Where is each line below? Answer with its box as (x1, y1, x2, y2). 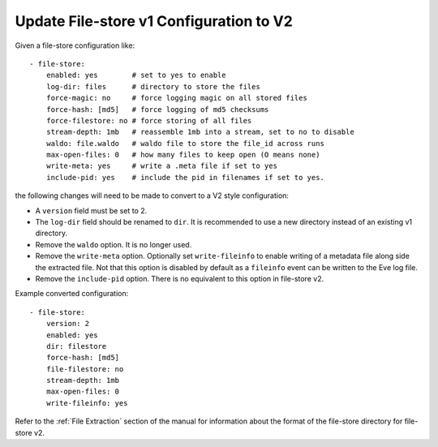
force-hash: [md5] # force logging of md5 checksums (45, 105, 269, 114)
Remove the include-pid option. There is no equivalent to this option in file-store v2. (35, 273, 324, 283)
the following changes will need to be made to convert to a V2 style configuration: (15, 191, 290, 200)
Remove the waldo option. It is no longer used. (35, 239, 192, 249)
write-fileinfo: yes (45, 398, 128, 407)
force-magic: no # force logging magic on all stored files (45, 93, 307, 103)
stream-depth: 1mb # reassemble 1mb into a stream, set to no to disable (45, 127, 354, 137)
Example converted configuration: (15, 289, 129, 299)
